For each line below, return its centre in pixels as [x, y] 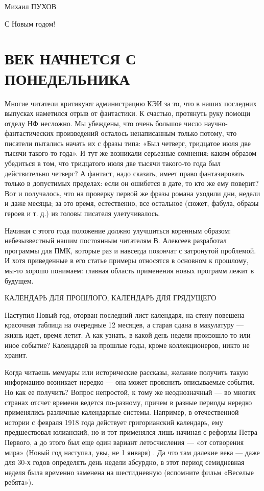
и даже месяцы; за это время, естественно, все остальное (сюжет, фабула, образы [132, 203]
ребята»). [19, 482]
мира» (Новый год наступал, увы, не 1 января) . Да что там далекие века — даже [132, 452]
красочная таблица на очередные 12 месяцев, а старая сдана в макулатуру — [124, 325]
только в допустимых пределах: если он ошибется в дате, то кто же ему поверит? [132, 183]
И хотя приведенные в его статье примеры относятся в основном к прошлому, [127, 260]
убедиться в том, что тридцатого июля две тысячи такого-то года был [113, 163]
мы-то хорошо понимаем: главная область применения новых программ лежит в [129, 270]
